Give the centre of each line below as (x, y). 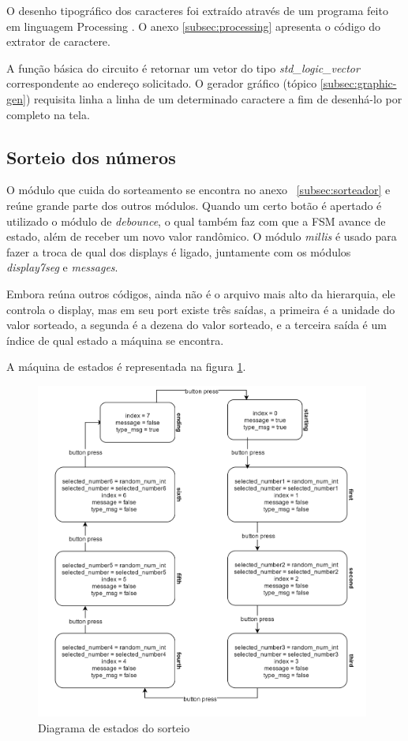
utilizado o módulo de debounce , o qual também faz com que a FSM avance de (196, 221)
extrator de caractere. (58, 41)
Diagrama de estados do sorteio (114, 727)
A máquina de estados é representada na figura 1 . (126, 367)
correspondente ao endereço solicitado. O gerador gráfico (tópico (162, 83)
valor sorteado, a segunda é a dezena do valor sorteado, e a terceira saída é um (197, 325)
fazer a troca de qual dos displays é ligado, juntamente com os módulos (179, 251)
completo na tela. (48, 114)
